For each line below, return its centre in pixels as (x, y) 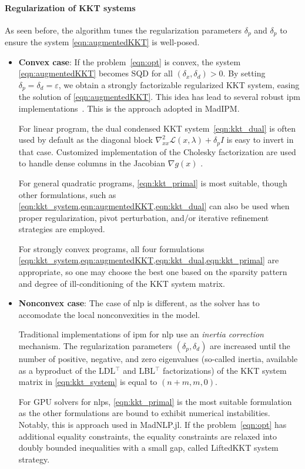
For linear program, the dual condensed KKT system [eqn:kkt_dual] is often (157, 128)
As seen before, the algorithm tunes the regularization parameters (123, 30)
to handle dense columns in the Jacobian (92, 163)
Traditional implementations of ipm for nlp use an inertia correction (141, 334)
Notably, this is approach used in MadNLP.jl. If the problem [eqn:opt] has (152, 424)
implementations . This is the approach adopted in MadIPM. (129, 108)
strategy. (34, 459)
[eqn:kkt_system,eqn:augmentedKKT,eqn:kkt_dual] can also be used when (154, 206)
